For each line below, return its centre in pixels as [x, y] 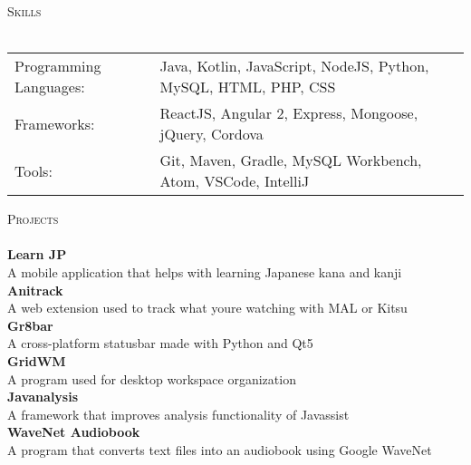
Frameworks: [55, 123]
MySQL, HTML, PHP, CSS [248, 87]
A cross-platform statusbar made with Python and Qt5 [160, 343]
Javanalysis [43, 397]
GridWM [37, 360]
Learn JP [37, 254]
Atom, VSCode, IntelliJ [235, 181]
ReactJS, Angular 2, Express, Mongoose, [289, 113]
